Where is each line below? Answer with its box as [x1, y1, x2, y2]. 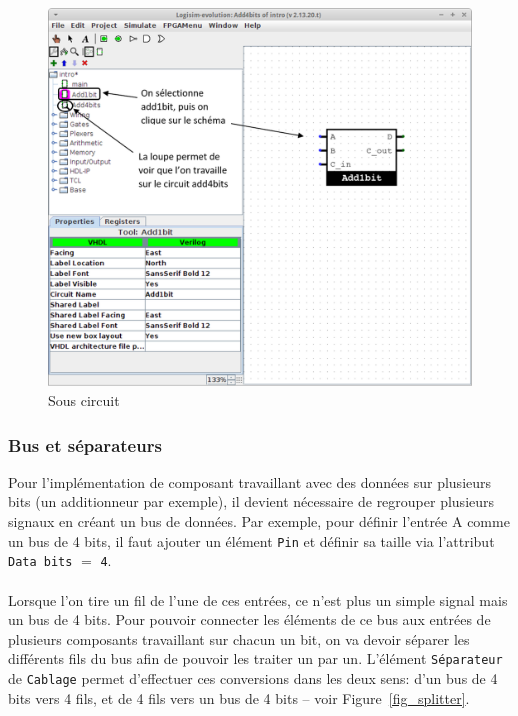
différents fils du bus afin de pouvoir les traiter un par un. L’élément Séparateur [8, 648, 503, 669]
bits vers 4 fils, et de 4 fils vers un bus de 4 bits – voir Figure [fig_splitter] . [8, 687, 470, 708]
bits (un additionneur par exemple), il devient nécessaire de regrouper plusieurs [8, 491, 495, 512]
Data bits [8, 555, 73, 570]
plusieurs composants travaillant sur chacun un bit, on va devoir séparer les [8, 628, 470, 649]
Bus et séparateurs [8, 432, 162, 457]
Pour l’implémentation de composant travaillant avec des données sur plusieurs [8, 471, 492, 492]
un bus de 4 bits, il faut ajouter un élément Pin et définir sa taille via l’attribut [8, 530, 495, 551]
